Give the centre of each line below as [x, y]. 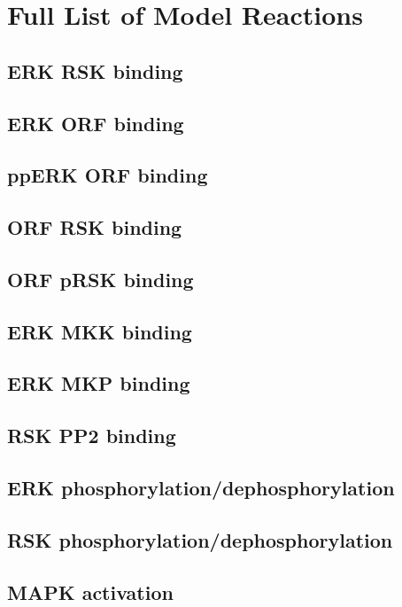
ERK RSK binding [95, 70]
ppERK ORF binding [108, 175]
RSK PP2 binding [92, 436]
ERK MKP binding [99, 383]
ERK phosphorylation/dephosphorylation [201, 488]
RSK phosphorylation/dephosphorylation [200, 539]
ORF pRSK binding [100, 279]
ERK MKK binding [100, 331]
